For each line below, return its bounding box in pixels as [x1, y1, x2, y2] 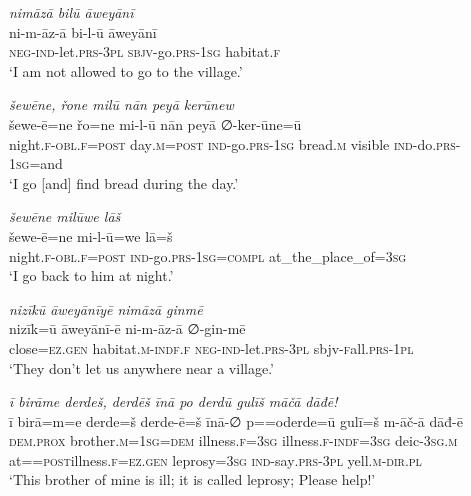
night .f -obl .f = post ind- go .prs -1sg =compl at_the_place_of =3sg [9, 245, 407, 266]
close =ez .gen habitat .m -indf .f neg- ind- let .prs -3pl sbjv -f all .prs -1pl [9, 337, 414, 358]
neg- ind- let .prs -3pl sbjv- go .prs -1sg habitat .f [9, 41, 280, 62]
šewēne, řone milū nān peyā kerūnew [9, 94, 234, 115]
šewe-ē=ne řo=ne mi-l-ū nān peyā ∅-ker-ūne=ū [9, 113, 302, 134]
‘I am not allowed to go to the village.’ [9, 60, 243, 81]
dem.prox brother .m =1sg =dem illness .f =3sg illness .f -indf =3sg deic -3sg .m [9, 430, 458, 451]
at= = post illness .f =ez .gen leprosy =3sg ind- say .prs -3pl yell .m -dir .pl [9, 449, 422, 470]
